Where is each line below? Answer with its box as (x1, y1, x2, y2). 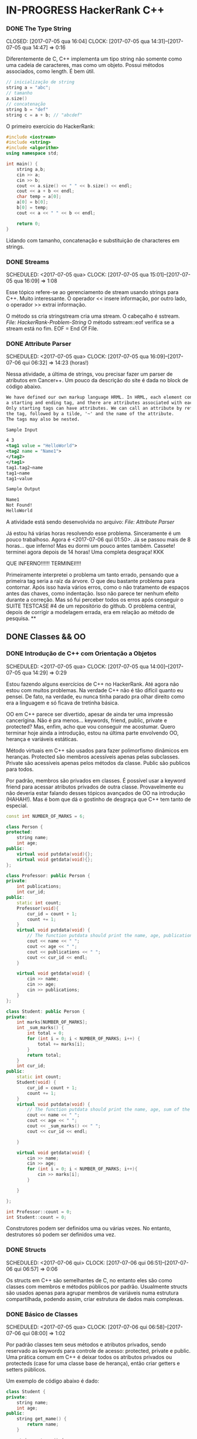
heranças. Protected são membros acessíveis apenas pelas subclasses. (6, 753, 180, 760)
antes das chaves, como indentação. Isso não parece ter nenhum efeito (6, 589, 179, 597)
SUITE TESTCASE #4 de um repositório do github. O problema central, (6, 602, 176, 609)
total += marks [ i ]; (37, 1041, 85, 1047)
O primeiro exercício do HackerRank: (6, 123, 95, 130)
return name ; (27, 1421, 59, 1427)
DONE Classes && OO (6, 632, 86, 642)
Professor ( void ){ (16, 905, 59, 911)
